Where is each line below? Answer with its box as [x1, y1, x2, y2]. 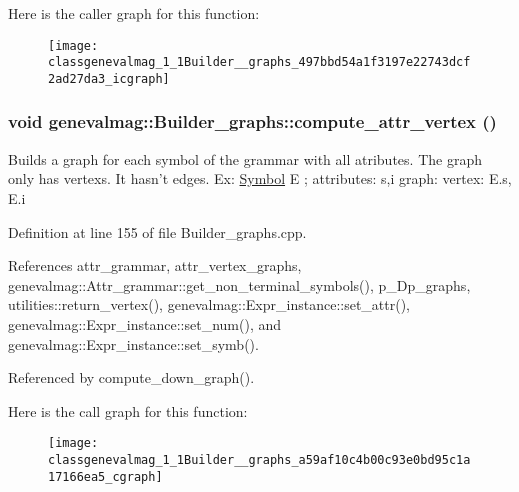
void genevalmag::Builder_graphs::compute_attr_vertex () [8, 109, 497, 134]
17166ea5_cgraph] [48, 469, 163, 484]
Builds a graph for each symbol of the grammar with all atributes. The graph [8, 148, 482, 169]
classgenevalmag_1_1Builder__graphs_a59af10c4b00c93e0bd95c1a [48, 452, 471, 467]
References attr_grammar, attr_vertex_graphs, [8, 255, 302, 276]
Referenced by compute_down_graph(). [8, 367, 255, 388]
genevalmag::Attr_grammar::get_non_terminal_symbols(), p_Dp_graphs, [8, 274, 471, 295]
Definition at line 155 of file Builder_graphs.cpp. [8, 221, 307, 242]
